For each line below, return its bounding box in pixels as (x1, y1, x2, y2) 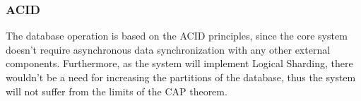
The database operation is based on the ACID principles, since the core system (6, 28, 348, 43)
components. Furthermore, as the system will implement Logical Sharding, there (6, 56, 353, 71)
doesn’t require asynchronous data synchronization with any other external (6, 42, 331, 57)
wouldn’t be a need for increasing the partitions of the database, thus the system (6, 70, 356, 84)
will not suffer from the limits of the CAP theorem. (6, 83, 227, 98)
